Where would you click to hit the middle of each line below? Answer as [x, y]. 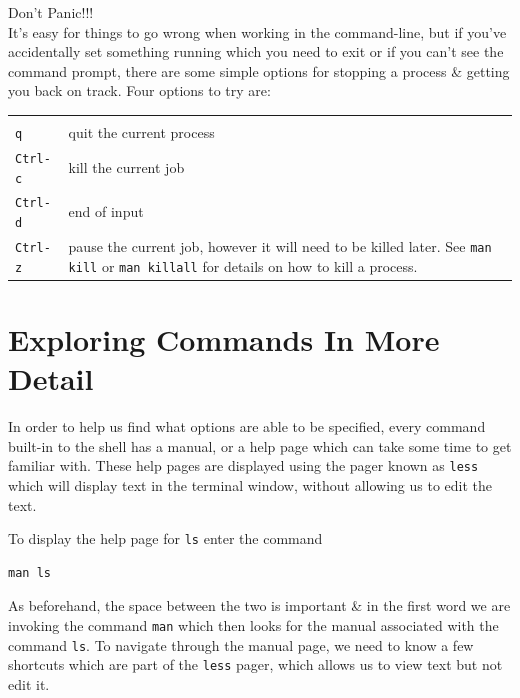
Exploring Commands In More [224, 339]
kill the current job [126, 166]
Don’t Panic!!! [51, 12]
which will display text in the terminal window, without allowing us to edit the [250, 484]
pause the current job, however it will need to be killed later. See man [280, 246]
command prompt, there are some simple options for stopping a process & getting [259, 70]
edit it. [29, 683]
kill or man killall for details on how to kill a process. [243, 265]
